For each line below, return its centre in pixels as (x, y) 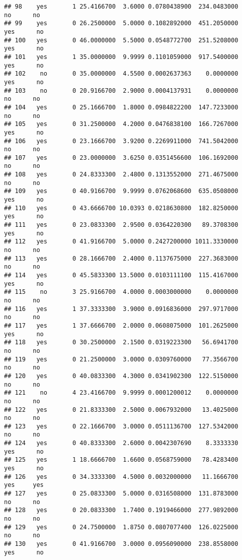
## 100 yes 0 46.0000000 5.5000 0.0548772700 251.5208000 (121, 40)
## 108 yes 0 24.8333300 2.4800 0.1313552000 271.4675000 (121, 175)
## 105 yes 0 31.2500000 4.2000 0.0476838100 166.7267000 (121, 124)
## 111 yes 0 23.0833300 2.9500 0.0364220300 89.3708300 (121, 225)
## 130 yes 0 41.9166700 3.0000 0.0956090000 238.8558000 (121, 544)
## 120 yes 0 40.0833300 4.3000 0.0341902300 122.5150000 (121, 376)
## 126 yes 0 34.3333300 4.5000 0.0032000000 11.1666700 (121, 477)
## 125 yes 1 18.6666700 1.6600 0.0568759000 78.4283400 (121, 460)
